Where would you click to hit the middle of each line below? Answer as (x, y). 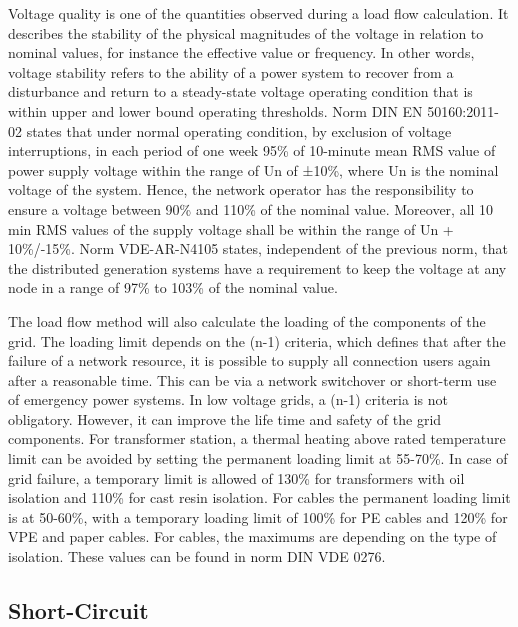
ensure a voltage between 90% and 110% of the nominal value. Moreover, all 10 (251, 208)
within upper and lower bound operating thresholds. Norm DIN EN (215, 110)
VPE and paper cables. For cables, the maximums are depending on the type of (252, 536)
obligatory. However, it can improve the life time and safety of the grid (225, 418)
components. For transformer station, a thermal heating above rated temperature (257, 438)
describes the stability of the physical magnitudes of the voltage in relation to (246, 32)
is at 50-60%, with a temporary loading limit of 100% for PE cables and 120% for (258, 516)
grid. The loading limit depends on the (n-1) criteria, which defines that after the (257, 340)
